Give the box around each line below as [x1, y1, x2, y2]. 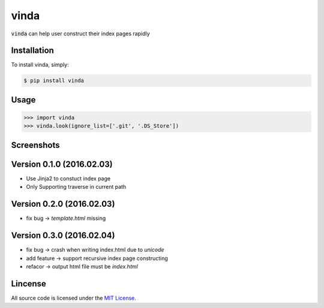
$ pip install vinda [23, 77, 84, 84]
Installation [11, 46, 54, 56]
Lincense [11, 279, 46, 289]
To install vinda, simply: [11, 61, 69, 68]
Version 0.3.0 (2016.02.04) [11, 231, 115, 241]
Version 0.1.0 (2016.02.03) [11, 159, 113, 169]
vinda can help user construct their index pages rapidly [11, 30, 150, 37]
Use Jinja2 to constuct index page [26, 174, 111, 182]
